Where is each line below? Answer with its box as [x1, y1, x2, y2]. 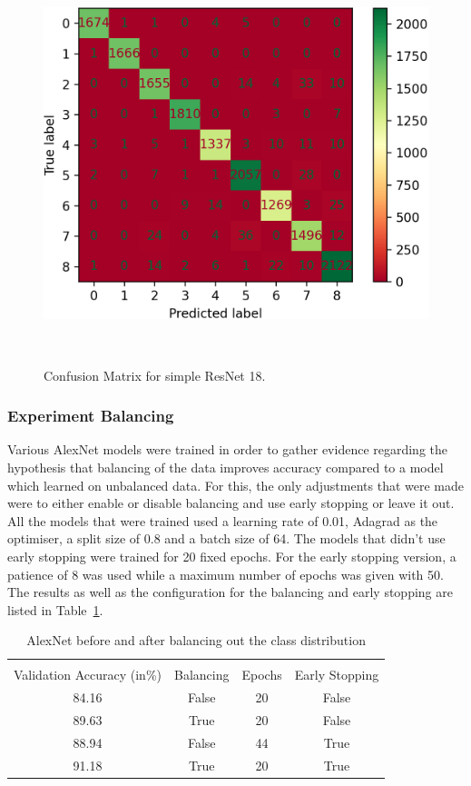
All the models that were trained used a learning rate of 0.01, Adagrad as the [7, 511, 438, 530]
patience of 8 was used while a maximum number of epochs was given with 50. [7, 564, 444, 583]
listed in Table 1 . [7, 600, 103, 619]
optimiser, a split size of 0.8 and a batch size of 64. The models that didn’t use [7, 529, 446, 548]
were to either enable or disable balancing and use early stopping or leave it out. [7, 493, 455, 512]
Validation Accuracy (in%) [14, 665, 162, 684]
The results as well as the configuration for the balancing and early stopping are [7, 582, 453, 602]
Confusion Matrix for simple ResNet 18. [44, 365, 266, 384]
